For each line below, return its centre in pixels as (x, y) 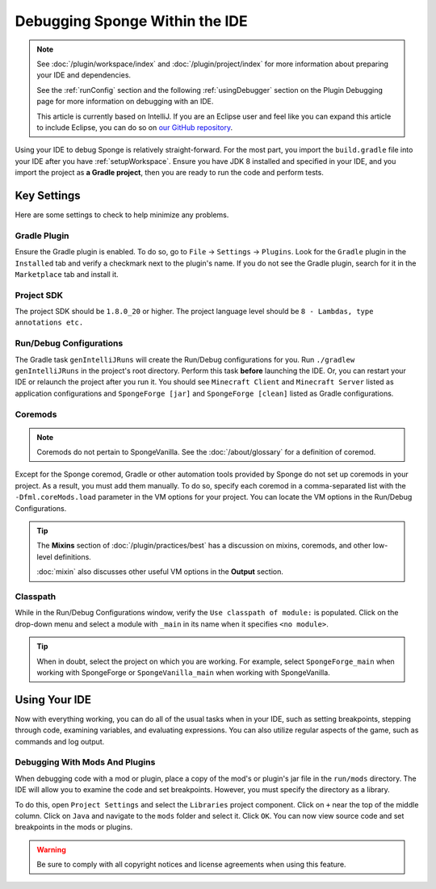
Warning (51, 849)
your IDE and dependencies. (84, 75)
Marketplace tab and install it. (67, 274)
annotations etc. (49, 323)
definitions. (73, 556)
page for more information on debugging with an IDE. (125, 102)
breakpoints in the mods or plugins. (74, 827)
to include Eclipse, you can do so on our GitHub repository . (135, 127)
